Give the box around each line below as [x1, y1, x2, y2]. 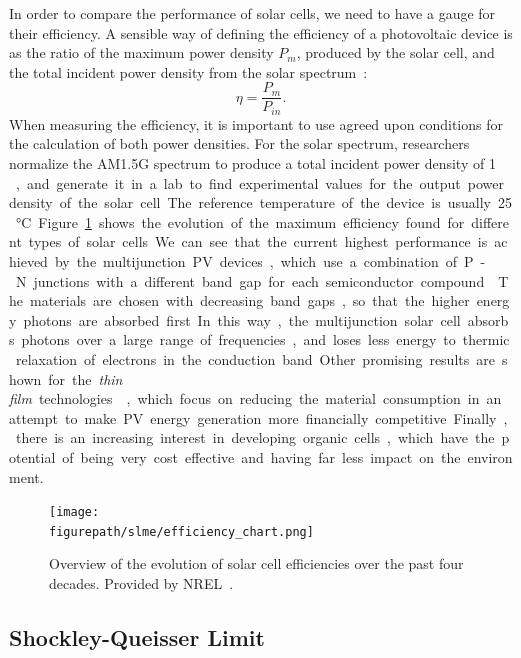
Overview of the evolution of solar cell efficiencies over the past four [49, 553, 464, 574]
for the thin [48, 368, 123, 389]
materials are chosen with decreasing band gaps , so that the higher [29, 290, 470, 311]
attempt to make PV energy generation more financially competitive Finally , [9, 407, 508, 428]
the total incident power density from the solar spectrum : [9, 61, 368, 82]
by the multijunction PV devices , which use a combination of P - [54, 251, 486, 272]
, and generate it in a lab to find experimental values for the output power [15, 172, 504, 193]
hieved [9, 251, 48, 272]
